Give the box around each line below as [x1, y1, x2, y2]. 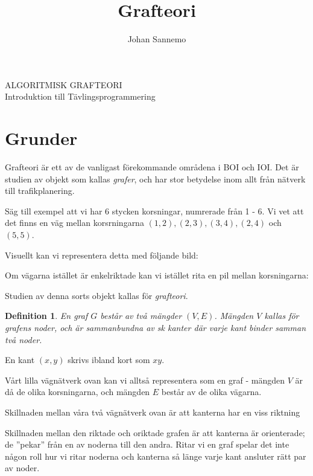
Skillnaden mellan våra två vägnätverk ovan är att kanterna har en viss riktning [5, 405, 300, 418]
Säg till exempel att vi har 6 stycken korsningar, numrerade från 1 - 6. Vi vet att [5, 204, 304, 217]
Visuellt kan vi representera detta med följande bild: [5, 248, 198, 261]
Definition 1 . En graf [5, 309, 88, 322]
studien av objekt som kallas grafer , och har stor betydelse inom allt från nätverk [5, 172, 306, 185]
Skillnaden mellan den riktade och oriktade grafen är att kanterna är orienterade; [5, 426, 305, 439]
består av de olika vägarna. [161, 385, 262, 398]
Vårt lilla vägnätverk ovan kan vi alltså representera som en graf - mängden [5, 373, 285, 386]
